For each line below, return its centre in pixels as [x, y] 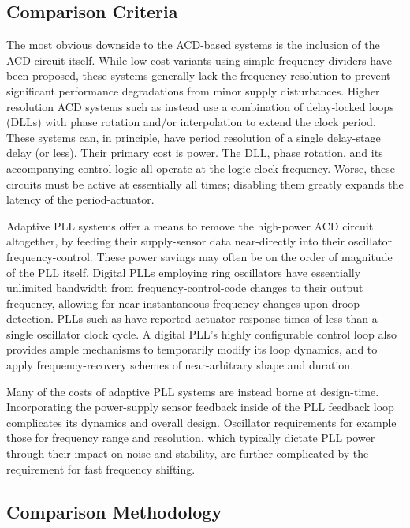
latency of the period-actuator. [80, 199]
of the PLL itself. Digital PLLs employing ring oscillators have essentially [184, 272]
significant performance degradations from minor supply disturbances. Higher [193, 90]
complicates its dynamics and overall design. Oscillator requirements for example [201, 422]
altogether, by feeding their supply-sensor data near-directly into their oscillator [199, 241]
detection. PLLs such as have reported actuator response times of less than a [192, 318]
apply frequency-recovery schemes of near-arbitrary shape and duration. [180, 365]
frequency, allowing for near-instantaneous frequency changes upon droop [183, 303]
